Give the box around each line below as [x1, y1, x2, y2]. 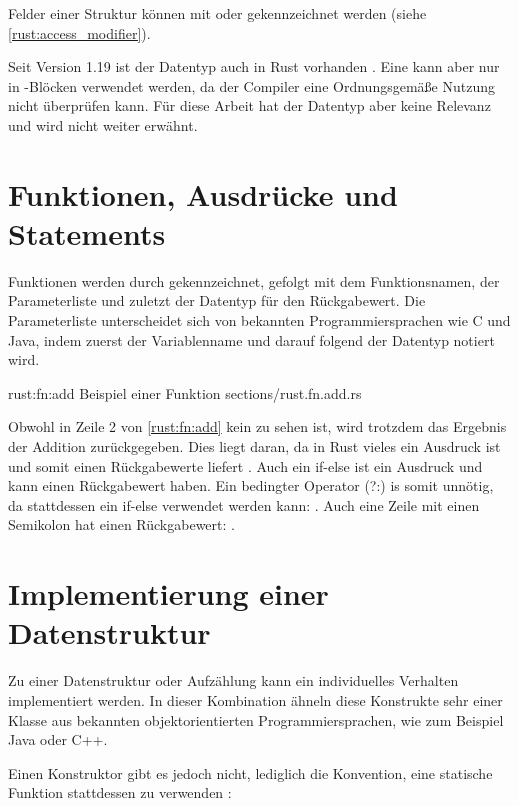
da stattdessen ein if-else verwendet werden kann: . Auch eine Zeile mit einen [8, 494, 480, 515]
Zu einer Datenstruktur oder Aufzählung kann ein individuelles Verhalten [8, 670, 459, 691]
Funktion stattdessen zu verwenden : [8, 782, 232, 803]
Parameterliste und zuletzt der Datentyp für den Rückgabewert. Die [8, 290, 426, 311]
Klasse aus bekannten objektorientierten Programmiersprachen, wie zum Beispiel [8, 709, 504, 730]
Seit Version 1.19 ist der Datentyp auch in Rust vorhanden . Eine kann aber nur [8, 56, 500, 77]
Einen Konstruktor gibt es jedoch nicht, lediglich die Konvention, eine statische [8, 762, 493, 783]
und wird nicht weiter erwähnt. [8, 114, 198, 135]
